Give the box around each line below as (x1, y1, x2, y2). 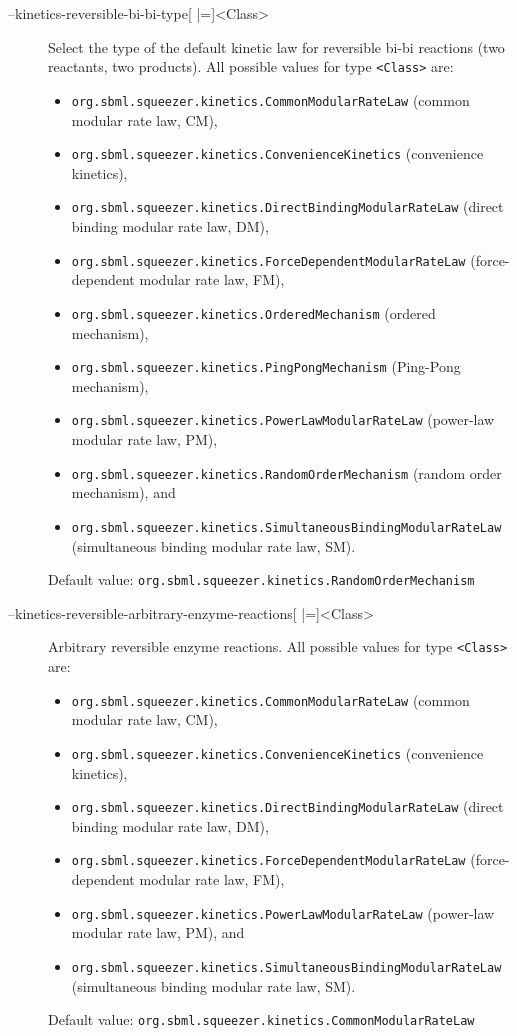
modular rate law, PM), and (71, 922, 245, 943)
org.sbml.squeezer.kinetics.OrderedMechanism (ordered (71, 302, 436, 323)
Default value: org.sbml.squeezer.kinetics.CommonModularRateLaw (48, 1009, 475, 1030)
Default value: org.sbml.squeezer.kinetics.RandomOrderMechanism (48, 569, 475, 590)
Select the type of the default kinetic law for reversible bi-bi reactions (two (48, 36, 505, 57)
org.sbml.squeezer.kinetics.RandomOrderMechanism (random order (71, 462, 502, 483)
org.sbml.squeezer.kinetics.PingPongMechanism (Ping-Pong (71, 356, 461, 377)
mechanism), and (71, 482, 176, 503)
